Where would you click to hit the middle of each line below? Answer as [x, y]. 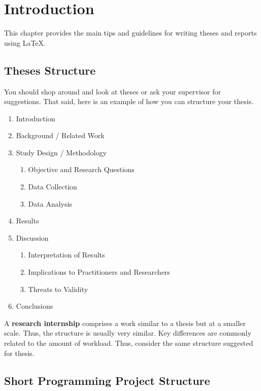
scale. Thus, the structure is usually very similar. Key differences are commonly [128, 333]
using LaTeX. [25, 42]
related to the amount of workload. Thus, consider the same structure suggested [129, 343]
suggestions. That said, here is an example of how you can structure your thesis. [129, 101]
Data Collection [53, 187]
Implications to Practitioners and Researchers [99, 272]
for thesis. [19, 353]
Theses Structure [50, 70]
